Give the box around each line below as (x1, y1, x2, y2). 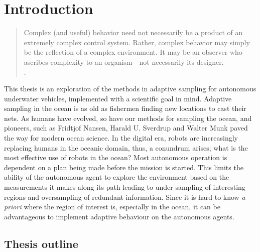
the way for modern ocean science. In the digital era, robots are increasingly (4, 133, 238, 143)
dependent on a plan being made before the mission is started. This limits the (4, 162, 243, 172)
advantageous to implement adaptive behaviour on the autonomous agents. (4, 211, 234, 221)
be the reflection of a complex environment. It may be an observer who (24, 47, 242, 57)
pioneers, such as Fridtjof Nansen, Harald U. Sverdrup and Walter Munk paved (4, 122, 248, 133)
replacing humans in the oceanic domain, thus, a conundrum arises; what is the (4, 142, 248, 153)
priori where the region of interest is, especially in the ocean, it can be (4, 201, 220, 212)
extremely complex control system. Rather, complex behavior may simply (24, 37, 250, 47)
